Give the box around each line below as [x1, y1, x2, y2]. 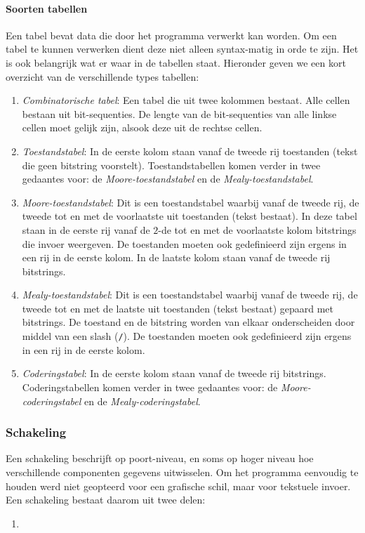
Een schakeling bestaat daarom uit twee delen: [6, 492, 206, 507]
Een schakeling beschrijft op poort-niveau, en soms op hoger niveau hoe [6, 451, 314, 466]
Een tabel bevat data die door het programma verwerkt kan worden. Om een [6, 27, 337, 42]
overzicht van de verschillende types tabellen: [6, 69, 199, 84]
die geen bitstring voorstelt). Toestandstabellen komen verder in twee [22, 157, 321, 172]
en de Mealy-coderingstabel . [84, 393, 201, 408]
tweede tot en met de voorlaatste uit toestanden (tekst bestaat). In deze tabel [22, 209, 357, 223]
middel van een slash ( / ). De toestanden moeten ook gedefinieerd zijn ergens [22, 329, 352, 343]
